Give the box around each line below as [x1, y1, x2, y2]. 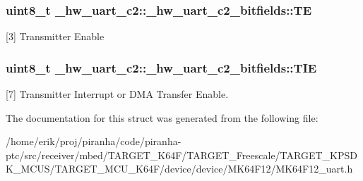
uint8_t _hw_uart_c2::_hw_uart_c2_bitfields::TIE [6, 58, 317, 76]
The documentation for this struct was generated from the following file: [6, 110, 319, 125]
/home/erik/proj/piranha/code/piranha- [6, 134, 181, 149]
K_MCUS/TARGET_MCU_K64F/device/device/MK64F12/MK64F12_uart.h [6, 161, 353, 176]
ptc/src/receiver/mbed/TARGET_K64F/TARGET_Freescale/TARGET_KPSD [6, 147, 357, 162]
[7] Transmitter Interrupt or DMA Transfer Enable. [6, 87, 229, 101]
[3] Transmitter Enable [6, 29, 105, 44]
